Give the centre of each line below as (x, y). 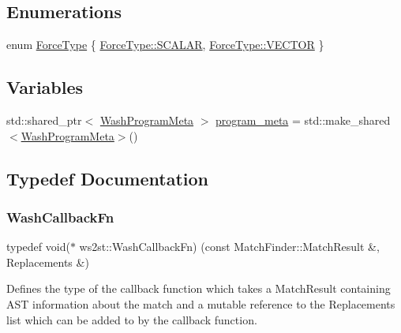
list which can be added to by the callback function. (132, 319)
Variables (45, 87)
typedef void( (38, 247)
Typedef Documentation (107, 178)
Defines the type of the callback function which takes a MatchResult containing (199, 288)
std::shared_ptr (44, 120)
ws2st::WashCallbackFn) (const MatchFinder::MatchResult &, (229, 247)
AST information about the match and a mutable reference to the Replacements (201, 303)
